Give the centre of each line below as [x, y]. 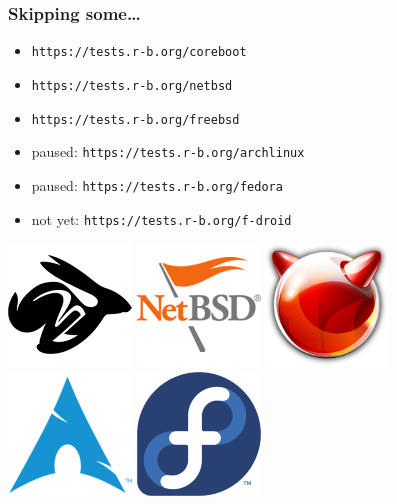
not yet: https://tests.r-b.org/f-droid [161, 218]
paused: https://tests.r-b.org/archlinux [168, 151]
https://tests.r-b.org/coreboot [139, 52]
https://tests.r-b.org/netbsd [132, 85]
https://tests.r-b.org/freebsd [135, 119]
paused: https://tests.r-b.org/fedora [157, 184]
